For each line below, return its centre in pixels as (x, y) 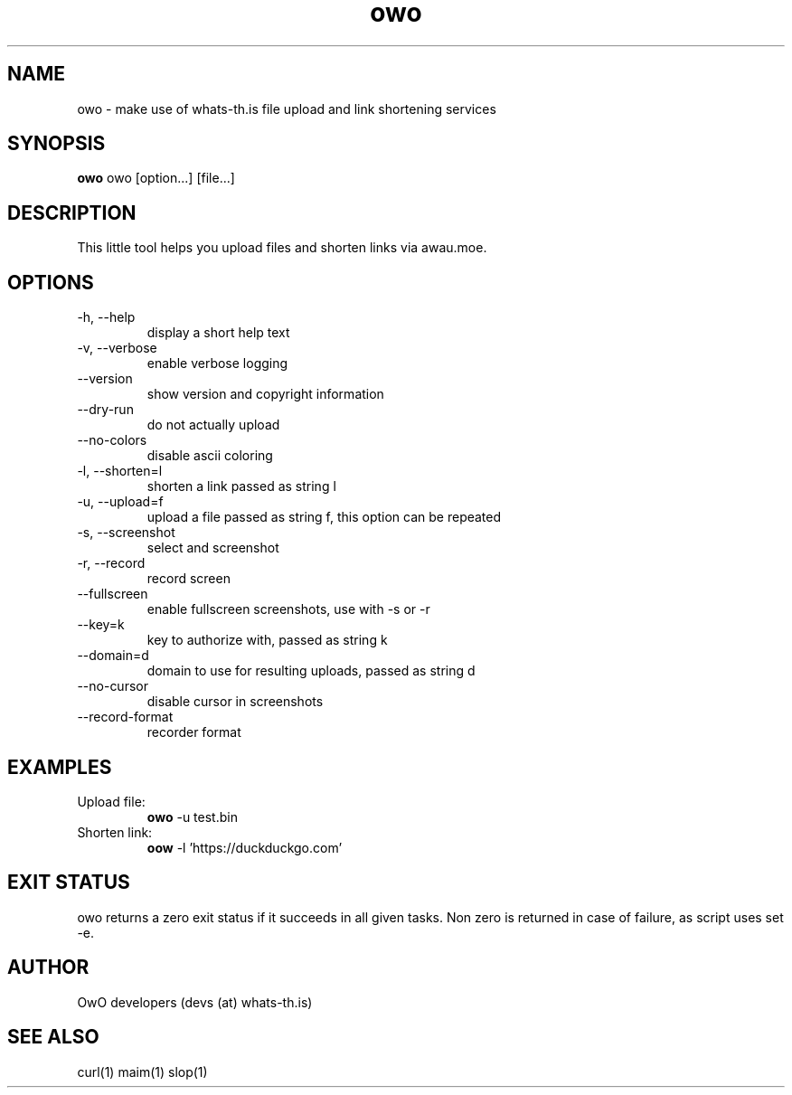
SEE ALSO (53, 1037)
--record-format (125, 717)
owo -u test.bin (192, 817)
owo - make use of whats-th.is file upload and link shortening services (287, 109)
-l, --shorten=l (120, 471)
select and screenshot (213, 548)
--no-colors (112, 440)
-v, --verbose (117, 348)
